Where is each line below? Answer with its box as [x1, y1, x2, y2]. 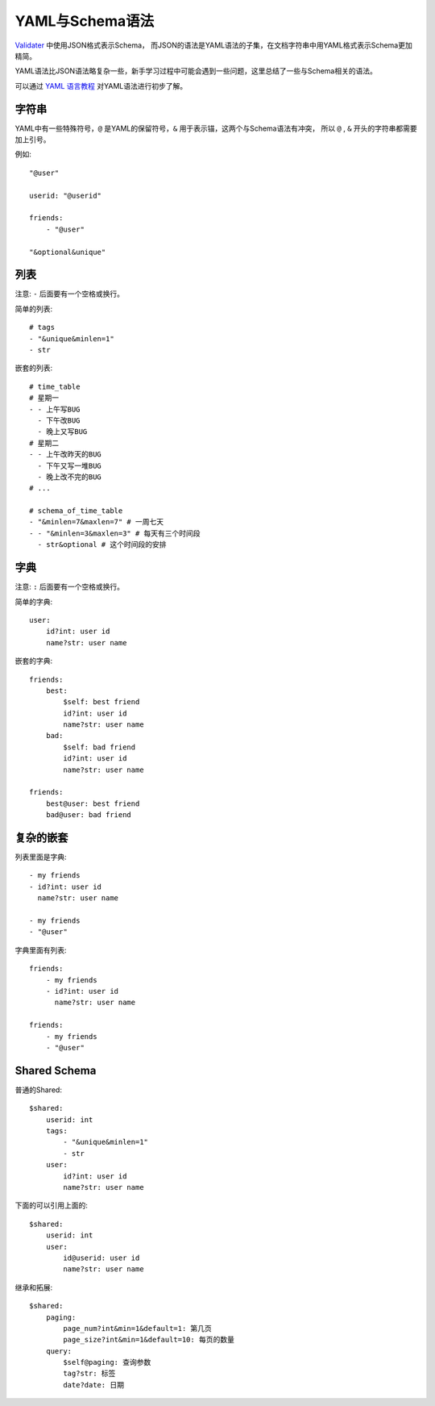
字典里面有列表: [14, 945, 68, 955]
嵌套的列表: [14, 363, 53, 373]
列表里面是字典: [14, 852, 68, 862]
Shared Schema [14, 1063, 97, 1077]
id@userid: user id [63, 1253, 140, 1262]
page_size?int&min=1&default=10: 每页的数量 [63, 1335, 235, 1345]
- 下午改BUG [37, 415, 81, 425]
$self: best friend [63, 698, 140, 707]
